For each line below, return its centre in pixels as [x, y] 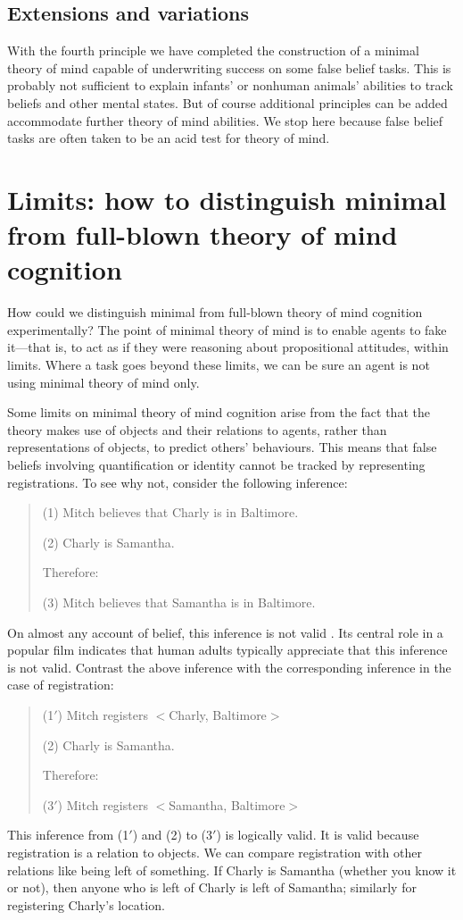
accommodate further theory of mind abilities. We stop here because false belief [225, 120]
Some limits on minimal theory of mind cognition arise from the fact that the [219, 412]
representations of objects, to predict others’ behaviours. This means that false [222, 447]
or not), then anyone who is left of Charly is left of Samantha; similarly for [212, 887]
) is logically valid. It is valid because [318, 835]
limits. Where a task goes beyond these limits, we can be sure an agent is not [219, 365]
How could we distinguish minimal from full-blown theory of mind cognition [215, 312]
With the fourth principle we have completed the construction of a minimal [213, 50]
